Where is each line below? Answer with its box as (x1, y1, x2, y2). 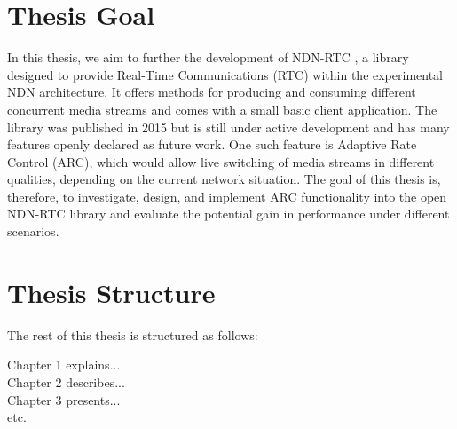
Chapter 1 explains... (7, 355, 121, 374)
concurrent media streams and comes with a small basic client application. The (7, 99, 437, 118)
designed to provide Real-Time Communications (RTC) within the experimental (7, 65, 443, 83)
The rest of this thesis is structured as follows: (7, 325, 258, 344)
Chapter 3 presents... (7, 390, 121, 409)
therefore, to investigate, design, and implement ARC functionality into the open (7, 187, 447, 205)
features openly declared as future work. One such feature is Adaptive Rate (7, 135, 417, 154)
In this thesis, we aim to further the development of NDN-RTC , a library (7, 48, 409, 67)
